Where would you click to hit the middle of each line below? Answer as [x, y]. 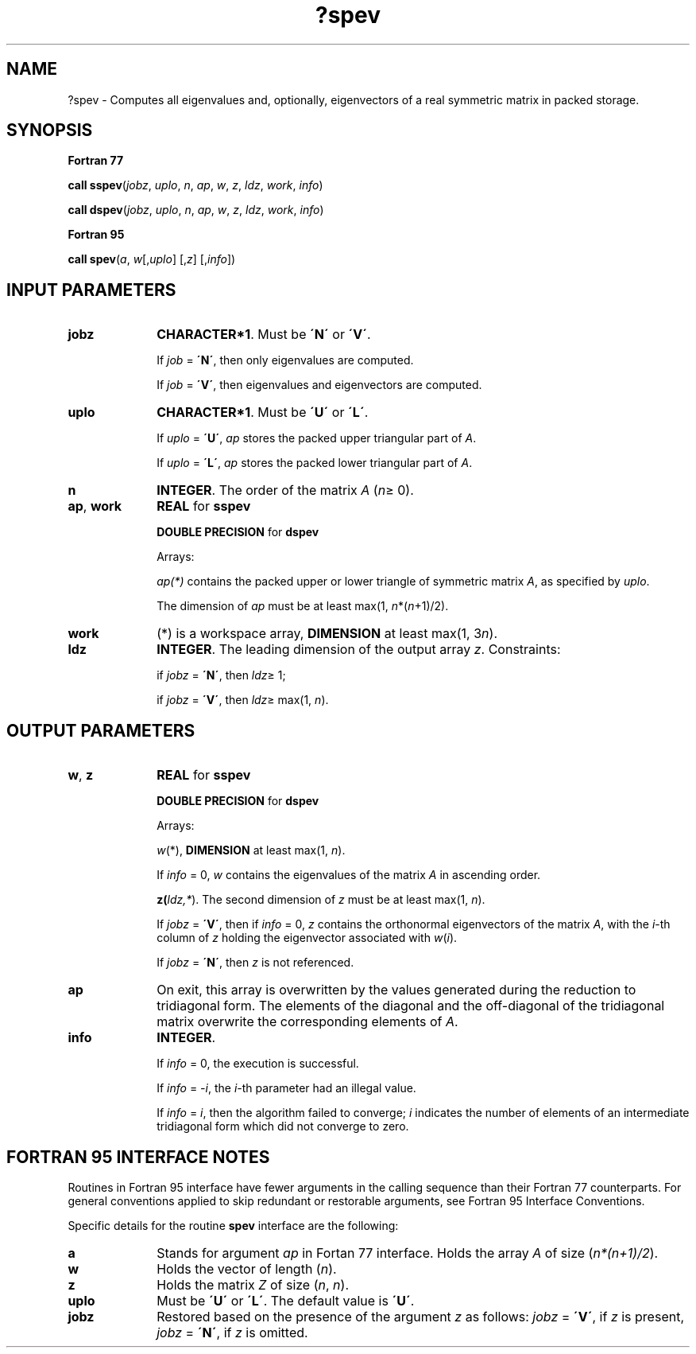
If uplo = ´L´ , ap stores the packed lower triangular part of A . [315, 463]
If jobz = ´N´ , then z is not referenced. [255, 963]
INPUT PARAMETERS [91, 290]
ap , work [95, 506]
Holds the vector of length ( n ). [247, 1268]
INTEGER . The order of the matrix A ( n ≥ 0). [285, 490]
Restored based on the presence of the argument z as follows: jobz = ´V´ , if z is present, [421, 1316]
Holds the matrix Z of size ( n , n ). [253, 1284]
